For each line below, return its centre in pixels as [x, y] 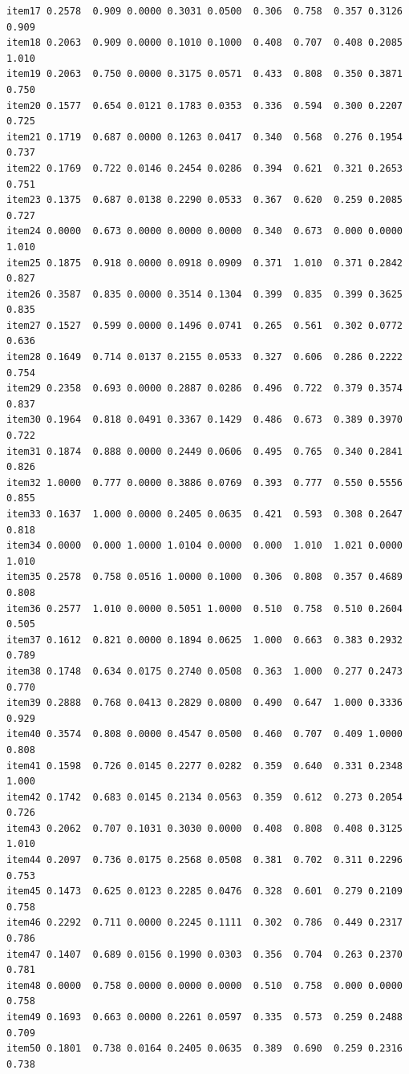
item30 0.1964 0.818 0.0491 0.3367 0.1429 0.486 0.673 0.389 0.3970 [204, 420]
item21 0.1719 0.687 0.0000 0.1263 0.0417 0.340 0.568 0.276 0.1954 [204, 137]
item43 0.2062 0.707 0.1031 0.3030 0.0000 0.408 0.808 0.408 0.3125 [204, 828]
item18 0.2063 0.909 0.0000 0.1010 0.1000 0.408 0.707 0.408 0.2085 [204, 43]
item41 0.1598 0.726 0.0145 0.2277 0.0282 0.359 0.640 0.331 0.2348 [204, 766]
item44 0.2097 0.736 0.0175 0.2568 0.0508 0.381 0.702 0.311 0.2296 [204, 860]
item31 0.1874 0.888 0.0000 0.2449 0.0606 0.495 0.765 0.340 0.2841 [204, 451]
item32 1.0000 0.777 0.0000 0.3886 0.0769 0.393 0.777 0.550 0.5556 [204, 482]
